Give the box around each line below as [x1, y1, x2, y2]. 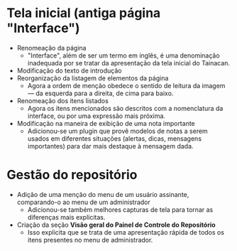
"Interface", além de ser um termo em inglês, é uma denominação [27, 51, 221, 60]
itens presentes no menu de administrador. [27, 235, 153, 244]
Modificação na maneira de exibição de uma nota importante [16, 119, 196, 127]
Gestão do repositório [6, 167, 138, 183]
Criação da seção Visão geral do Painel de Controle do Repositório [16, 220, 216, 229]
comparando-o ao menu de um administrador [16, 198, 150, 206]
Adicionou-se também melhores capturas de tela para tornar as [27, 205, 214, 214]
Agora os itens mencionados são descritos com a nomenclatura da [27, 104, 224, 112]
